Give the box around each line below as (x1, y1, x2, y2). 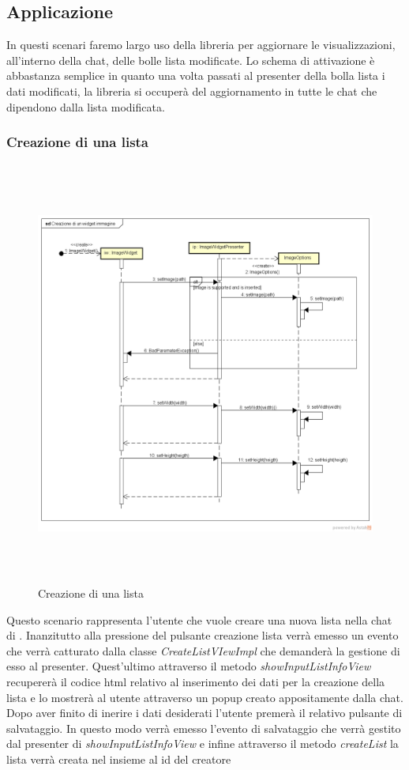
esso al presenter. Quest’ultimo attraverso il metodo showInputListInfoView (6, 658, 371, 674)
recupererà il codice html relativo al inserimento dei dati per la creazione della (6, 674, 385, 690)
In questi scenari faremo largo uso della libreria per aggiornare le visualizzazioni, (6, 36, 396, 53)
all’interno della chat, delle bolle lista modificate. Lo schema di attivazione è (6, 51, 375, 68)
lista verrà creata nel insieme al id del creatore (6, 751, 231, 768)
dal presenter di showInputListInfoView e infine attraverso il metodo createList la (6, 735, 399, 752)
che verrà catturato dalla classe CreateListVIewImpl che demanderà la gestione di (6, 642, 400, 659)
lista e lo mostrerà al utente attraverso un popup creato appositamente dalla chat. (6, 689, 403, 705)
